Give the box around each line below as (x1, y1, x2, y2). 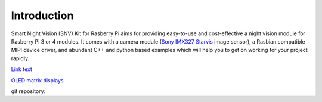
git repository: (11, 87, 46, 95)
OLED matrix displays (11, 76, 64, 84)
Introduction (11, 9, 74, 22)
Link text (11, 66, 32, 73)
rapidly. (11, 54, 30, 62)
